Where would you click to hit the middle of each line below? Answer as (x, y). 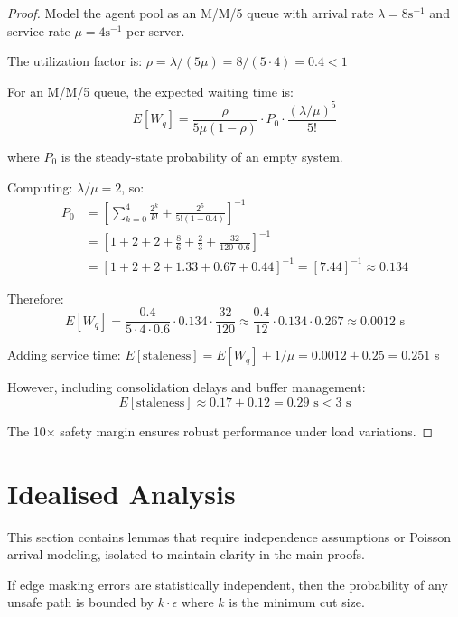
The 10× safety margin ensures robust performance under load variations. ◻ (220, 430)
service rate (39, 30)
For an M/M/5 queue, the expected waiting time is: (150, 91)
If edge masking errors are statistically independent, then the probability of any (228, 584)
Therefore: (36, 298)
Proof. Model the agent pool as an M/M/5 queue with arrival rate (191, 13)
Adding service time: (64, 355)
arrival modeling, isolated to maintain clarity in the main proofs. (186, 554)
